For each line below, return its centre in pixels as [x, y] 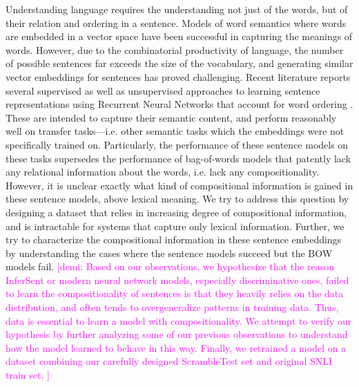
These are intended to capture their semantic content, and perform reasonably [171, 117]
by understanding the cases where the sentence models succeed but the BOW [169, 253]
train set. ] [28, 375]
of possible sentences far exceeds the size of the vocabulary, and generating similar [179, 63]
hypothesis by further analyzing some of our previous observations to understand [177, 334]
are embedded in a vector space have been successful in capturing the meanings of [179, 36]
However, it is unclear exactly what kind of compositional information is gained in [179, 185]
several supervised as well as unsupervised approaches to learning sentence [163, 90]
